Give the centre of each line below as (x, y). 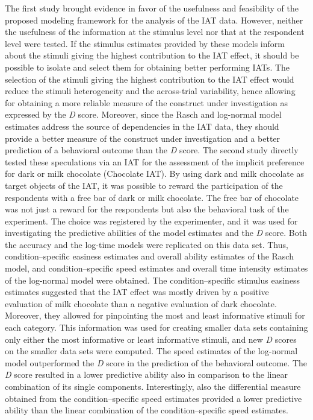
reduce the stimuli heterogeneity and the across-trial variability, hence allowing (150, 91)
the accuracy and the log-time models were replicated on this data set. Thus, (147, 244)
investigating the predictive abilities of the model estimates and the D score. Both (156, 233)
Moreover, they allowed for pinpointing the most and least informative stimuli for (155, 315)
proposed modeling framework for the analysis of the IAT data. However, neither (154, 20)
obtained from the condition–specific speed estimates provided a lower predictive (153, 398)
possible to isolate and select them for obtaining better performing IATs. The (147, 67)
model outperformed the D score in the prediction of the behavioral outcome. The (156, 362)
